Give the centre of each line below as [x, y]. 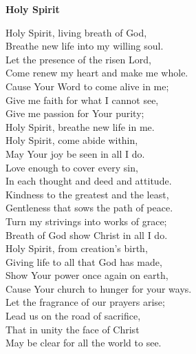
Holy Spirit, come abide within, [72, 140]
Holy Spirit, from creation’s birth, [77, 248]
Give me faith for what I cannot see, [82, 100]
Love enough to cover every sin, [72, 167]
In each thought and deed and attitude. [89, 181]
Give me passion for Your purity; [75, 113]
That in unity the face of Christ [73, 329]
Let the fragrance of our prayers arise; [85, 302]
